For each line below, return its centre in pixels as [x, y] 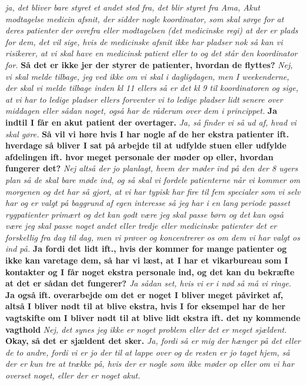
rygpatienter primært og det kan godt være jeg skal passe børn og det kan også [144, 214]
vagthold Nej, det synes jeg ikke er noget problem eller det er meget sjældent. [146, 329]
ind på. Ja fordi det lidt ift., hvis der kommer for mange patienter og [146, 249]
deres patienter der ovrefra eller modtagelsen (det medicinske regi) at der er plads [152, 30]
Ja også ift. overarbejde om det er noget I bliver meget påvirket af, [144, 294]
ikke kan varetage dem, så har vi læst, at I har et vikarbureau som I [147, 260]
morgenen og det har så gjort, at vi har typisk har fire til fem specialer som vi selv [153, 191]
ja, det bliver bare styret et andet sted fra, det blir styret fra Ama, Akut [133, 7]
